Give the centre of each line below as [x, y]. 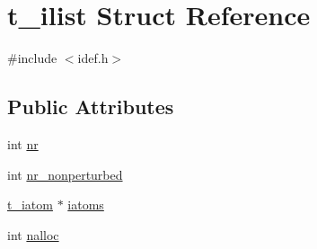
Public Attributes [91, 107]
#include [32, 58]
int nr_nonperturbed [65, 174]
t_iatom [30, 205]
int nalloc [33, 234]
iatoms [86, 205]
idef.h [93, 58]
